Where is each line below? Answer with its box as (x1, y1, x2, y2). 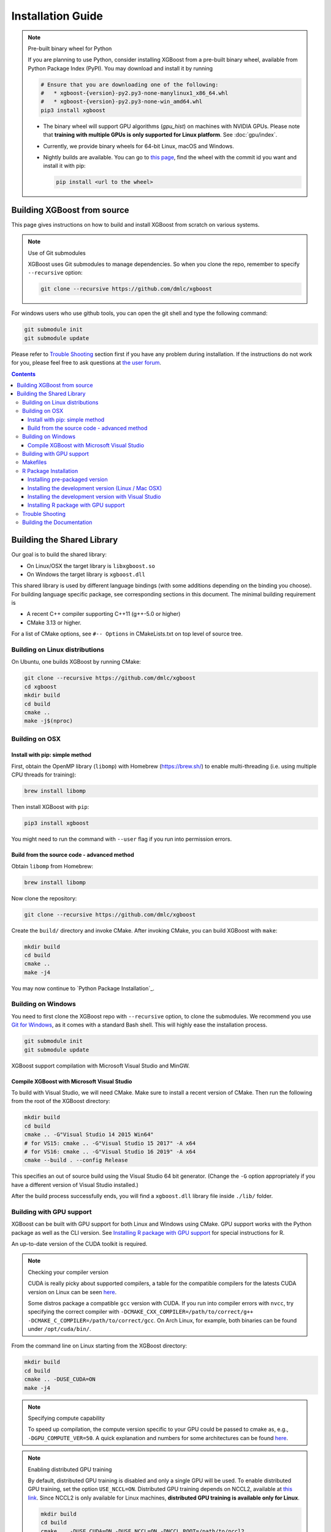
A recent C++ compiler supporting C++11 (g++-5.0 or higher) (26, 610, 181, 618)
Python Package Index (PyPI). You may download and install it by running (28, 64, 213, 72)
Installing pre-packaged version (28, 476, 108, 483)
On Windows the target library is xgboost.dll (26, 571, 145, 578)
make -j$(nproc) (24, 718, 74, 724)
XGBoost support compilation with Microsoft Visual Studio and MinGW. (11, 1062, 190, 1069)
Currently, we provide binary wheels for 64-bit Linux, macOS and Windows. (43, 142, 234, 150)
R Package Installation (22, 467, 78, 474)
